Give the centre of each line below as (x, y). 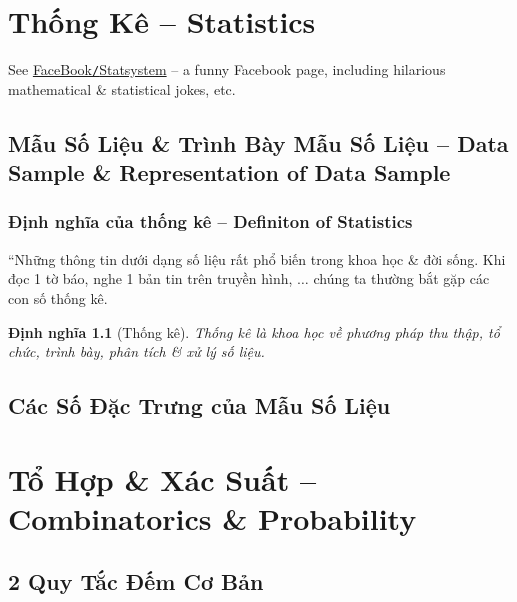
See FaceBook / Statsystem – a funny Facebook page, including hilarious (227, 69)
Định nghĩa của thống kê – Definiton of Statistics (210, 221)
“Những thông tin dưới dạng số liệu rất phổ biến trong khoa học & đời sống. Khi (257, 258)
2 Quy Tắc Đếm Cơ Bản (136, 581)
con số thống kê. (58, 297)
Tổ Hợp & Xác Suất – (162, 478)
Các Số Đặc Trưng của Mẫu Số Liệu (199, 405)
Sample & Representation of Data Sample (229, 172)
